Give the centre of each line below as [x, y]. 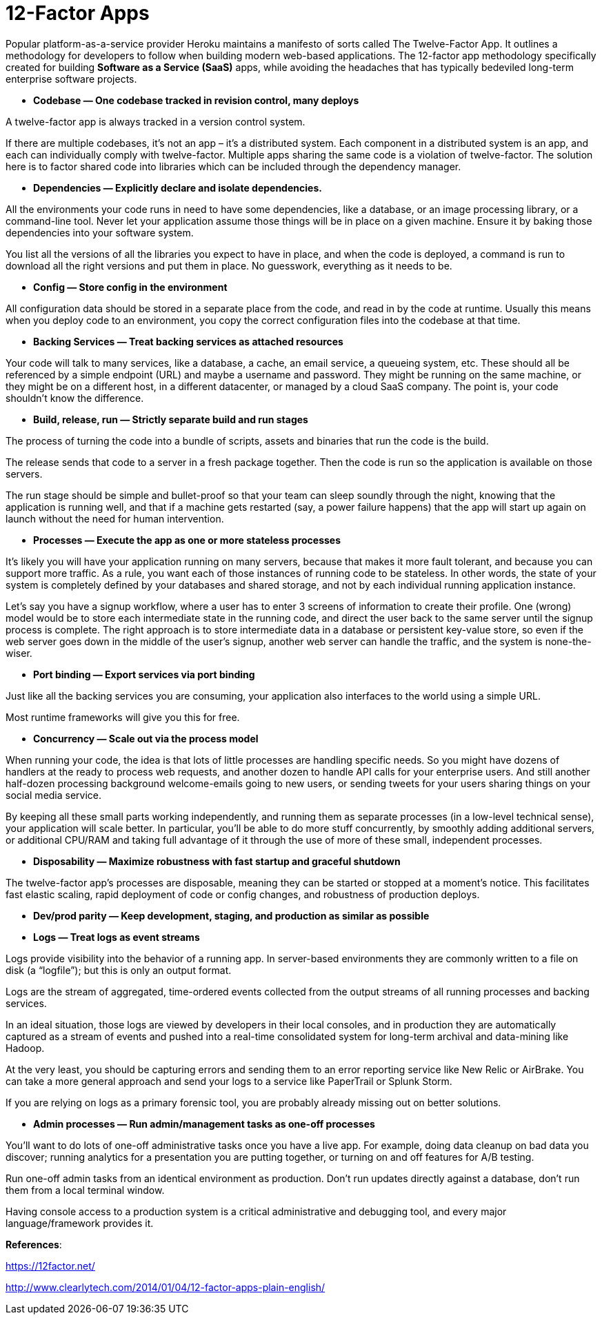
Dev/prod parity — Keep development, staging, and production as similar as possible [231, 915]
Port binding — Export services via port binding [144, 674]
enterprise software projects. [71, 79]
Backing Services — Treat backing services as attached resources [188, 341]
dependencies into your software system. [100, 232]
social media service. [54, 795]
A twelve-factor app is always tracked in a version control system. [155, 121]
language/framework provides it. [80, 1223]
